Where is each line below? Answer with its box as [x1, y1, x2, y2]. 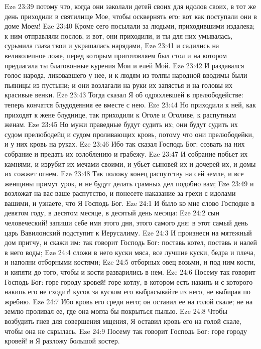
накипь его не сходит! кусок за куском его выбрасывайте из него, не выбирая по [5, 286, 250, 297]
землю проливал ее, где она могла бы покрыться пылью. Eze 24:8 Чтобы [5, 306, 227, 316]
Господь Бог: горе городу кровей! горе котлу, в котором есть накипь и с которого [5, 276, 253, 287]
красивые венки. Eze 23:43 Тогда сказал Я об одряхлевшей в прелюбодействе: [5, 89, 243, 100]
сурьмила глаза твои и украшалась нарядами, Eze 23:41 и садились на [5, 40, 219, 51]
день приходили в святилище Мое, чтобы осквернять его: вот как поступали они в [5, 11, 257, 21]
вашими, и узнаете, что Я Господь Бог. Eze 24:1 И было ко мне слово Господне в [5, 197, 255, 208]
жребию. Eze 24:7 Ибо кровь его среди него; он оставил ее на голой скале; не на [5, 296, 253, 306]
